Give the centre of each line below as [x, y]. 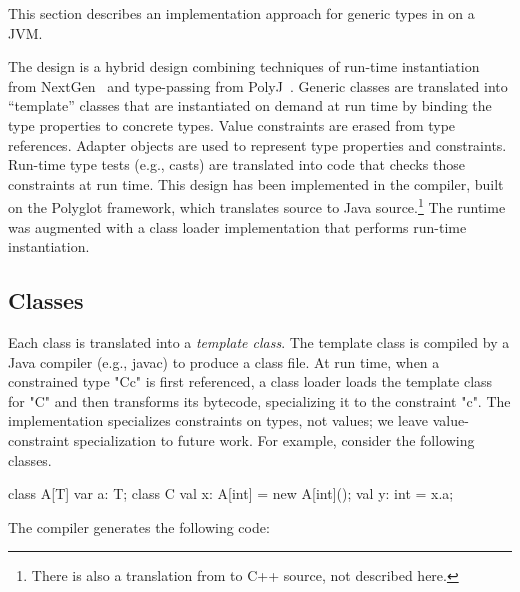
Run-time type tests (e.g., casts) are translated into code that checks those [236, 164]
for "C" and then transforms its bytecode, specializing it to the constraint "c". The [259, 400]
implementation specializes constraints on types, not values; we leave [218, 420]
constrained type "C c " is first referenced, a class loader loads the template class [250, 381]
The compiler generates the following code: [139, 526]
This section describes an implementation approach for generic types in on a [241, 13]
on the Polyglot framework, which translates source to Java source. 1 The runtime [257, 205]
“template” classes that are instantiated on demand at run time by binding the [250, 105]
